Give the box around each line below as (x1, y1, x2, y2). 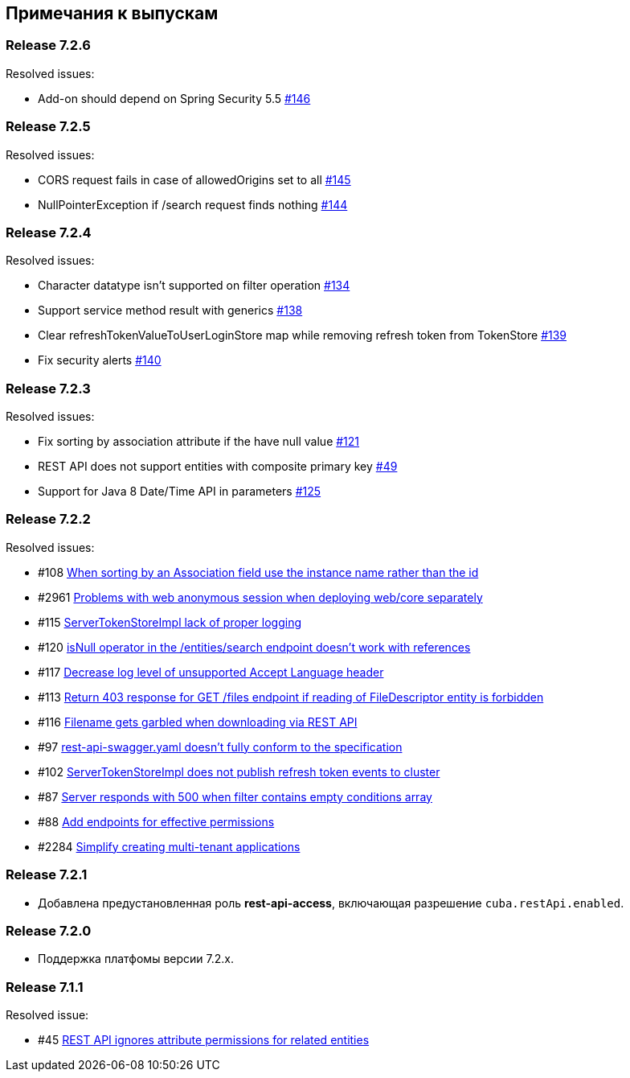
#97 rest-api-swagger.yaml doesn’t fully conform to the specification (38, 739, 403, 754)
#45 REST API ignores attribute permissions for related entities (38, 1033, 370, 1047)
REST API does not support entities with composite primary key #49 (38, 459, 398, 474)
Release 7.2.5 (6, 118, 91, 135)
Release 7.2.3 (6, 380, 91, 397)
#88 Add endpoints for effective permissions (38, 814, 275, 829)
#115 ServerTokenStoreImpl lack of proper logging (38, 615, 301, 629)
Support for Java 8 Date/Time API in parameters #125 (38, 484, 321, 499)
